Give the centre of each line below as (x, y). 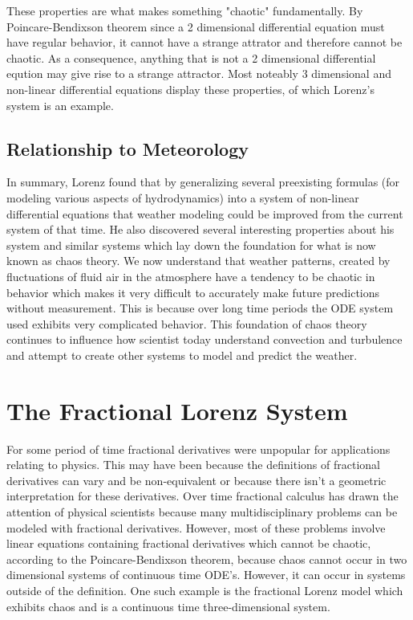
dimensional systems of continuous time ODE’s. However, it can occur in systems (206, 575)
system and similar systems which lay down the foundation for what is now (191, 245)
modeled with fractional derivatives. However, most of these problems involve (196, 527)
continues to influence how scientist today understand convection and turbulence (204, 339)
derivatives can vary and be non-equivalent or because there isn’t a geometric (196, 480)
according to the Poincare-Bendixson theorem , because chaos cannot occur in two (207, 559)
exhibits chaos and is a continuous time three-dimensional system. (168, 606)
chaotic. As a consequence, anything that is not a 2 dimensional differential (191, 57)
